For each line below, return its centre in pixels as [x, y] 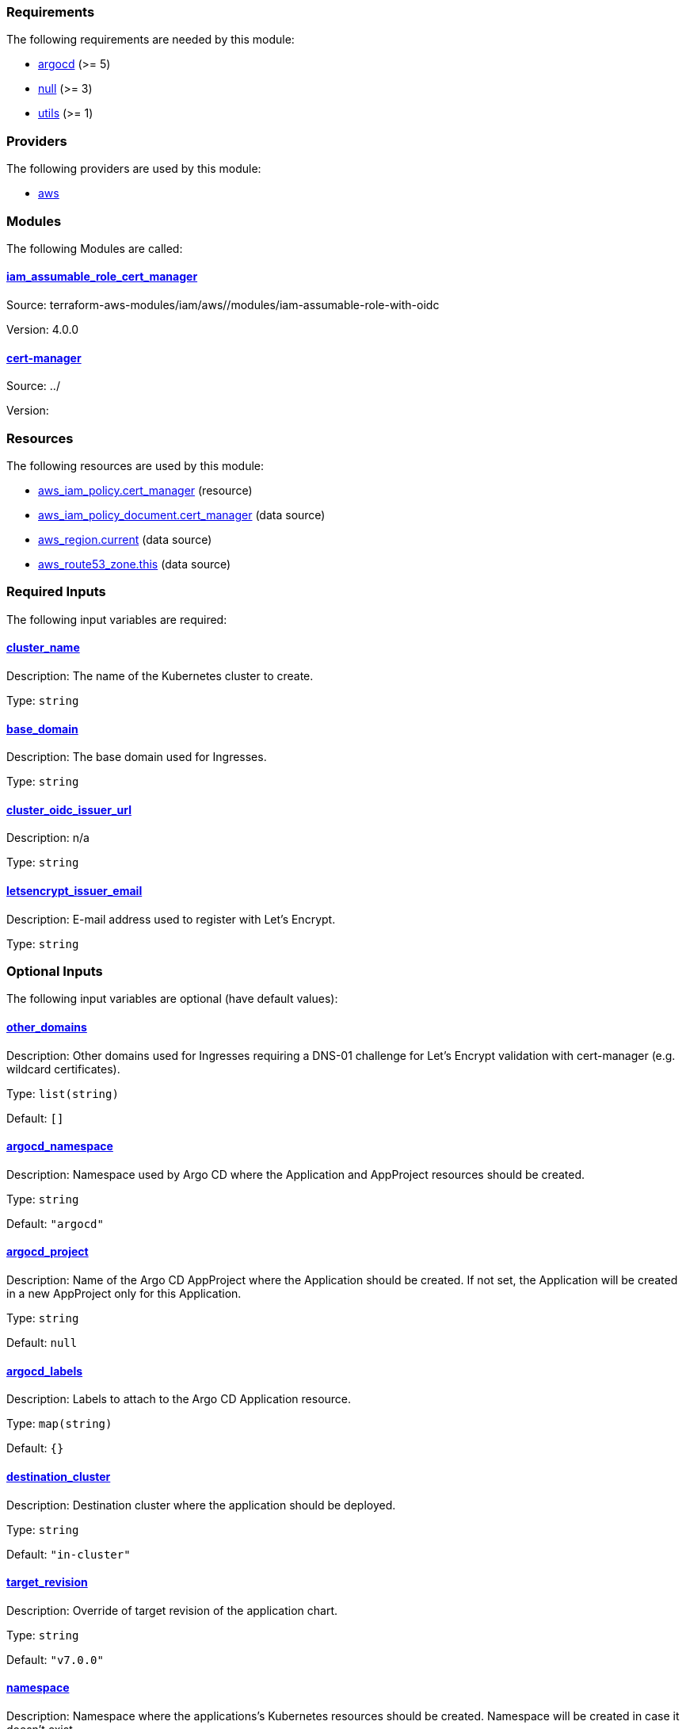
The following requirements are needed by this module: [151, 40]
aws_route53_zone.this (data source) [135, 564]
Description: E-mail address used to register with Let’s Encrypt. [171, 919]
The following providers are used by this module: [134, 169]
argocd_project [48, 1252]
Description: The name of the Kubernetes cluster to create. [160, 676]
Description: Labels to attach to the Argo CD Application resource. [179, 1399]
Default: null [42, 1343]
